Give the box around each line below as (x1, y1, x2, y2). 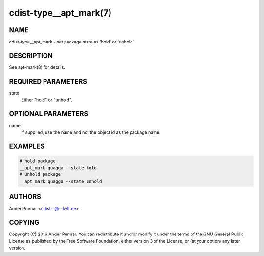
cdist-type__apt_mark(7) (9, 7, 112, 18)
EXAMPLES (9, 142, 45, 150)
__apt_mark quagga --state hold (19, 165, 97, 171)
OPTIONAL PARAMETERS (9, 110, 88, 118)
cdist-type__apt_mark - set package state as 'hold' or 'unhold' (9, 39, 134, 45)
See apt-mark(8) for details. (9, 64, 66, 70)
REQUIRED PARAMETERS (9, 77, 88, 85)
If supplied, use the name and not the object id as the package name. (21, 129, 161, 135)
